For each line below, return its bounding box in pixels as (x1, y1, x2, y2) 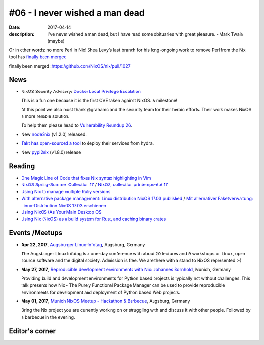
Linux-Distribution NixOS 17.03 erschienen (21, 202, 106, 208)
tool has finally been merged (9, 54, 67, 60)
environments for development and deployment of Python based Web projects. (21, 289, 181, 295)
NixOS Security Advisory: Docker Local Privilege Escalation (21, 89, 141, 94)
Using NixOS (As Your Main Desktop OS (21, 209, 102, 215)
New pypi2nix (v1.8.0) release (21, 149, 81, 155)
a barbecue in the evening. (21, 314, 75, 320)
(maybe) (47, 38, 65, 44)
